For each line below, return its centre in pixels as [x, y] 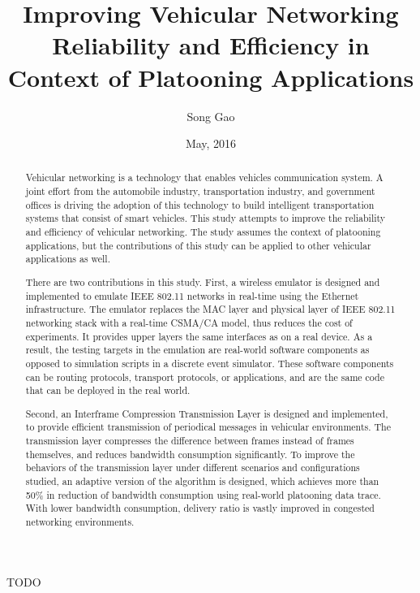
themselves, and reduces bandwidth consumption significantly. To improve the [190, 454]
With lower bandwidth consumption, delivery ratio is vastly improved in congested [200, 508]
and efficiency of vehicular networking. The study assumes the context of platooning [203, 232]
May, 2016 [211, 143]
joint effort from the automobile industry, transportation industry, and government [200, 191]
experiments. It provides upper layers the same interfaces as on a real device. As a [199, 336]
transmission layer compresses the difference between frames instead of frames [190, 441]
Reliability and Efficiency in [211, 45]
